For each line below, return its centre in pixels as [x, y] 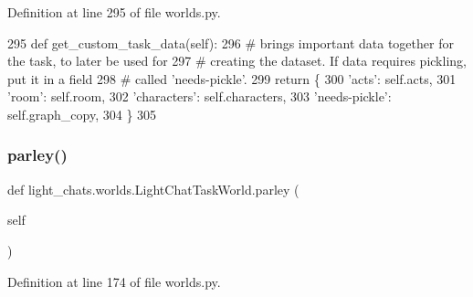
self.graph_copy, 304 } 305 [82, 114]
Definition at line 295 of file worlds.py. [114, 12]
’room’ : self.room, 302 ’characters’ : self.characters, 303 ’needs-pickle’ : [200, 96]
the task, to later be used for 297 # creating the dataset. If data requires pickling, [237, 61]
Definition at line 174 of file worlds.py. [114, 281]
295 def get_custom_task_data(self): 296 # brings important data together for [231, 42]
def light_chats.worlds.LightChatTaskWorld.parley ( [153, 189]
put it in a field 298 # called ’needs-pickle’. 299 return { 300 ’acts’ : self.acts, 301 [232, 78]
